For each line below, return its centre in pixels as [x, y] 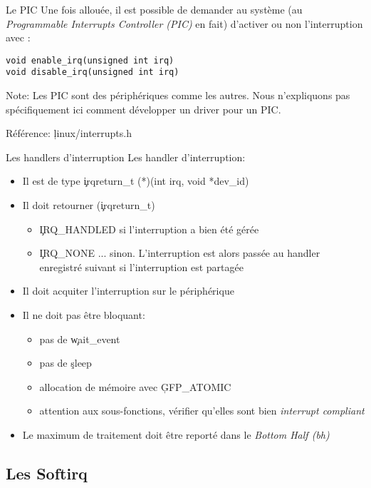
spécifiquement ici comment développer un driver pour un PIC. [143, 109]
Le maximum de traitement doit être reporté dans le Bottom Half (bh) [176, 434]
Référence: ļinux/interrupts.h [69, 133]
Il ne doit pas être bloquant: [84, 315]
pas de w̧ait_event [80, 339]
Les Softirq [47, 473]
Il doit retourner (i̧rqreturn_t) [89, 205]
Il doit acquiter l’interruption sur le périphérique [128, 291]
